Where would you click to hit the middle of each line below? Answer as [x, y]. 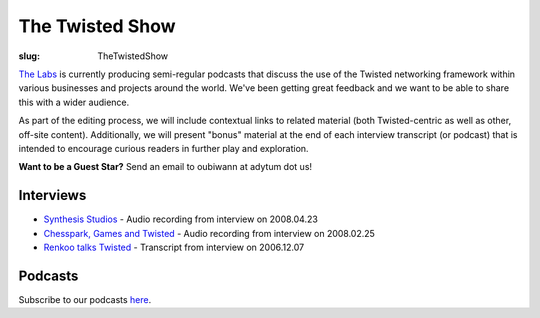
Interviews [52, 195]
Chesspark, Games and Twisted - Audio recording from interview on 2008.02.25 [209, 233]
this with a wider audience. [74, 102]
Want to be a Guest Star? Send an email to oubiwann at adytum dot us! [165, 167]
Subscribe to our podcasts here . [85, 299]
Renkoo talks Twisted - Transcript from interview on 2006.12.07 [174, 247]
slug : [29, 56]
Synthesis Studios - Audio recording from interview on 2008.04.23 [181, 219]
